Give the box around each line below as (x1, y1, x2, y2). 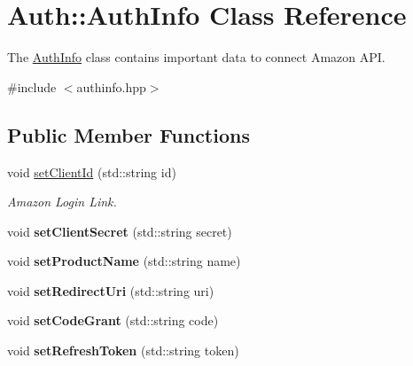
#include (7, 77, 57, 96)
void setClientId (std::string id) (7, 162, 176, 181)
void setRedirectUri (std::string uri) (7, 281, 214, 300)
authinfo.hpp (76, 77, 146, 96)
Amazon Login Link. (7, 192, 117, 211)
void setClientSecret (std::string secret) (7, 222, 232, 240)
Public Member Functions (7, 121, 250, 148)
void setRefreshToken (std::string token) (7, 341, 239, 360)
